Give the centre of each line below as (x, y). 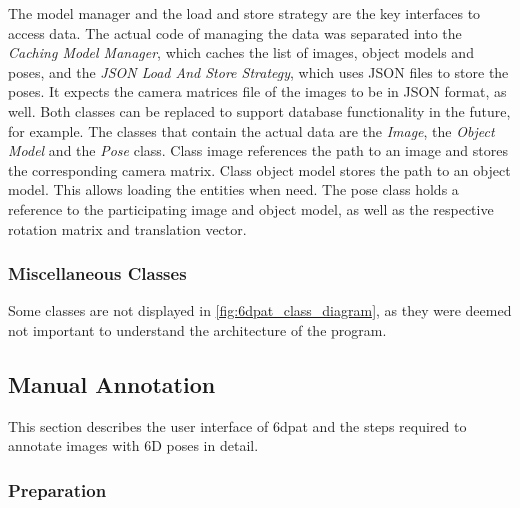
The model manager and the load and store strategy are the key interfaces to (244, 13)
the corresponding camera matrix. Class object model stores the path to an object (259, 169)
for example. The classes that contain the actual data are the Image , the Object (251, 130)
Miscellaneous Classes (97, 273)
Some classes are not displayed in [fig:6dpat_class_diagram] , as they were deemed (260, 310)
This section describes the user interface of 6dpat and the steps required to (237, 425)
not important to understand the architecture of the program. (197, 329)
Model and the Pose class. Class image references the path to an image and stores (258, 150)
